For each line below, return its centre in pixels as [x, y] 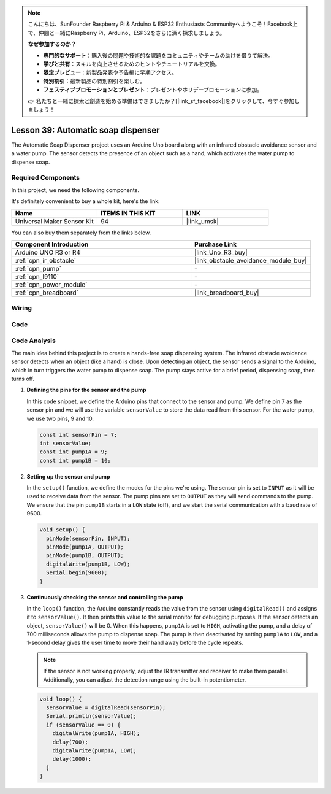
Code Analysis [34, 341]
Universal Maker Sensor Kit [55, 221]
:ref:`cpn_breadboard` [47, 293]
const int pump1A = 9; [74, 452]
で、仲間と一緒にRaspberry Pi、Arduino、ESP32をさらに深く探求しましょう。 [127, 33]
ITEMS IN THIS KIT [128, 213]
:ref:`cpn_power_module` [51, 284]
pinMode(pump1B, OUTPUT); [85, 556]
